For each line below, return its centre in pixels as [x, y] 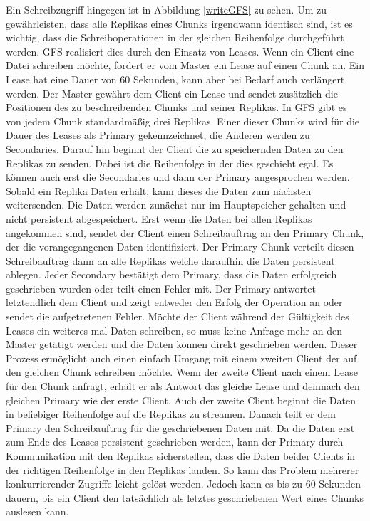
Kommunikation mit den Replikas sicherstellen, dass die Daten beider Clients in [181, 456]
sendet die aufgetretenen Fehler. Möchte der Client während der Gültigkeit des [178, 316]
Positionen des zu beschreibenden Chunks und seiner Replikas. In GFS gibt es [176, 107]
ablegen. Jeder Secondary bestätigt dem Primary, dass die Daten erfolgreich [171, 274]
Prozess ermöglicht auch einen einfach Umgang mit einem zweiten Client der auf [181, 358]
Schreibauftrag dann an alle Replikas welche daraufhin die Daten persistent [170, 260]
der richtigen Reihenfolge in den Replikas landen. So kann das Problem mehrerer [183, 469]
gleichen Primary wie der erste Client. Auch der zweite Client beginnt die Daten [181, 400]
